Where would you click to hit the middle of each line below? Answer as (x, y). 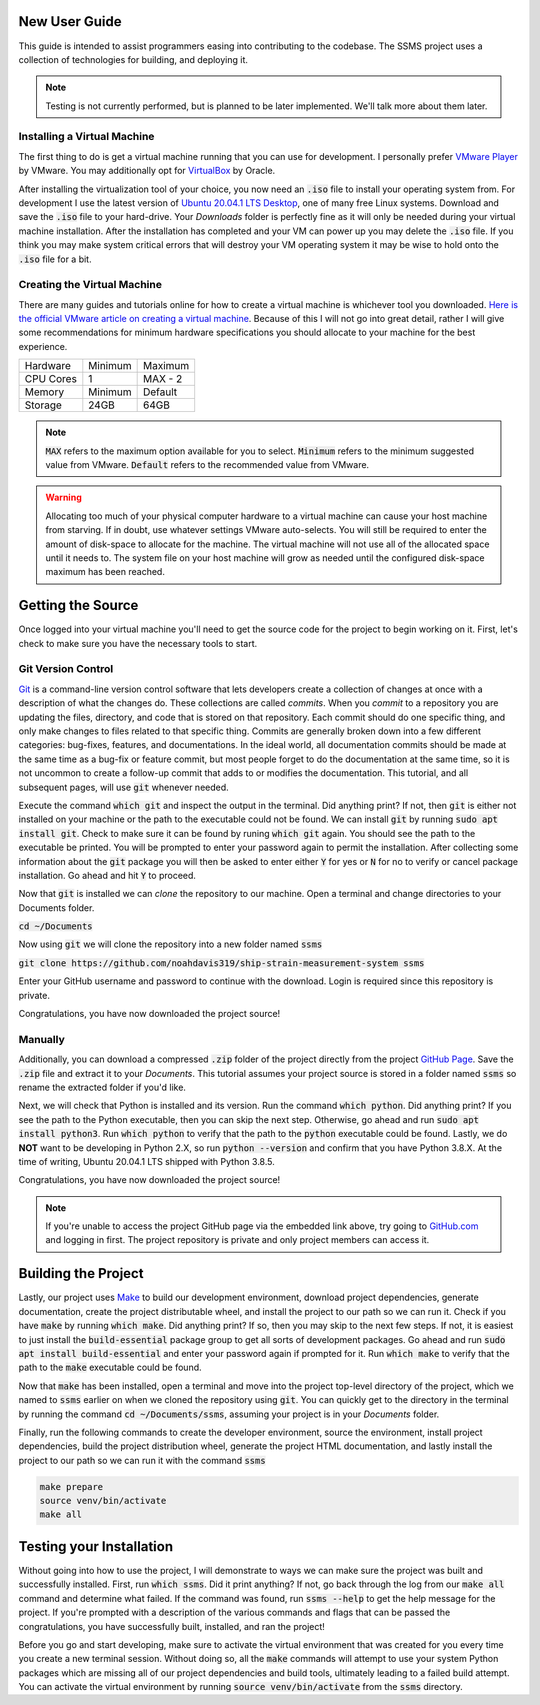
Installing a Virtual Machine (86, 137)
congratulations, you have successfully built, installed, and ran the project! (171, 1626)
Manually (41, 1039)
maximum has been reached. (105, 572)
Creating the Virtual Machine (90, 285)
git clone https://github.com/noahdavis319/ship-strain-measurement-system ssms (221, 963)
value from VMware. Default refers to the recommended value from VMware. (207, 465)
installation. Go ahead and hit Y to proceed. (107, 875)
